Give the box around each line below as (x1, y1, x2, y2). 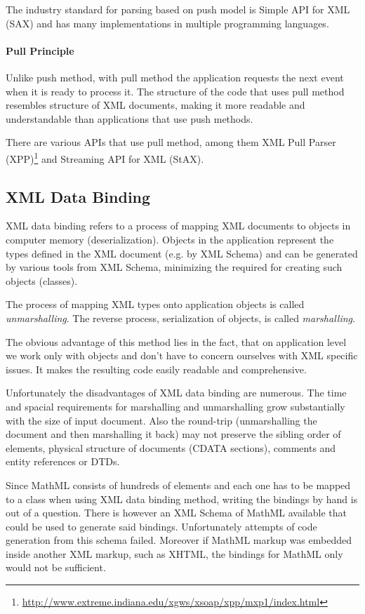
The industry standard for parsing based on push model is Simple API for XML (6, 2, 350, 16)
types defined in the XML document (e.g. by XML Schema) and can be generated (6, 246, 358, 260)
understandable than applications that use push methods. (6, 111, 253, 126)
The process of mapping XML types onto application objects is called (6, 297, 305, 312)
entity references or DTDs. (6, 454, 120, 469)
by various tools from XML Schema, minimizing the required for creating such (6, 260, 343, 274)
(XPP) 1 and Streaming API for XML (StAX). (6, 149, 204, 166)
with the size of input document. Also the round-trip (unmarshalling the (6, 413, 317, 427)
